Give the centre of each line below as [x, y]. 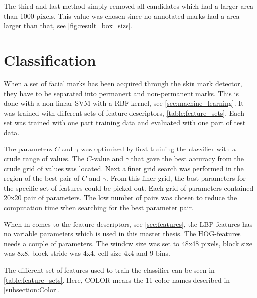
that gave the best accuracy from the [188, 159]
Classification [50, 59]
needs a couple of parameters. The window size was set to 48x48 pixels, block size [128, 243]
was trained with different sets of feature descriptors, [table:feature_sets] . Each [124, 112]
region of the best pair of [42, 178]
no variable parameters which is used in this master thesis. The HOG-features [122, 234]
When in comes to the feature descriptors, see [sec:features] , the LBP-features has [128, 224]
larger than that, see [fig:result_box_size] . [68, 26]
